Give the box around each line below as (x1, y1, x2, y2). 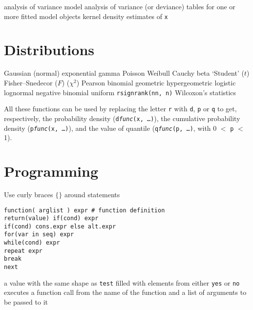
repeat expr (4, 247, 42, 254)
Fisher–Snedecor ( (4, 77, 58, 87)
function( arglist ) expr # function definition (4, 207, 165, 214)
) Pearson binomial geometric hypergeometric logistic (76, 77, 236, 87)
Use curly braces (4, 189, 53, 199)
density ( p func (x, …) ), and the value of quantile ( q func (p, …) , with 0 (4, 123, 217, 133)
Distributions (4, 40, 94, 60)
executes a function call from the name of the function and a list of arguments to (4, 287, 247, 297)
